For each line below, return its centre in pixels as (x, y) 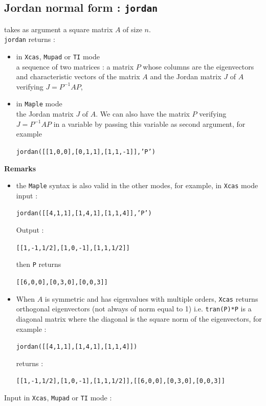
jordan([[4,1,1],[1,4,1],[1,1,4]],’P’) (84, 213)
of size (132, 29)
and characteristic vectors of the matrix (78, 76)
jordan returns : (30, 39)
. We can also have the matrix (143, 114)
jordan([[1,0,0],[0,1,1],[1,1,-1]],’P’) (86, 152)
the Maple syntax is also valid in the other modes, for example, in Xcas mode (137, 185)
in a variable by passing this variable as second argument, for (149, 123)
